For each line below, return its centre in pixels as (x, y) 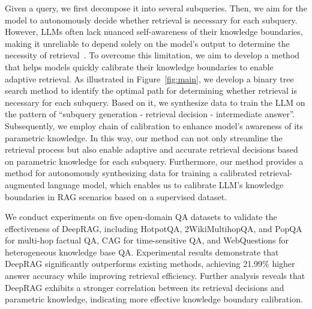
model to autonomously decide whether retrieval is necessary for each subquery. (151, 20)
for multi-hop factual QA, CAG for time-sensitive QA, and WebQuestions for (147, 240)
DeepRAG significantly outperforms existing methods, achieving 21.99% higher (150, 264)
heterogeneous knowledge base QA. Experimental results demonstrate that (142, 252)
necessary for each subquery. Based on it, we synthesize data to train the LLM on (155, 102)
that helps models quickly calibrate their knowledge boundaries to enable (139, 66)
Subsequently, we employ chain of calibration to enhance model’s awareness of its (154, 125)
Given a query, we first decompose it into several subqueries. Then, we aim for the (156, 8)
